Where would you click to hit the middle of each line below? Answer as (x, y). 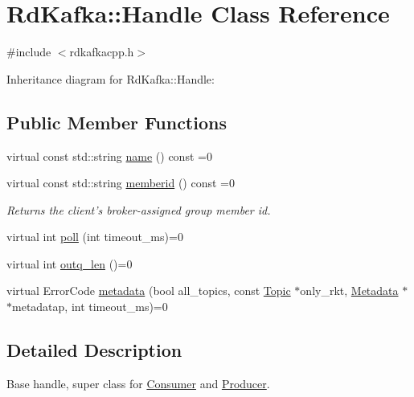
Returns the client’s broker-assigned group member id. (139, 209)
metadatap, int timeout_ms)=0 (90, 307)
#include (29, 52)
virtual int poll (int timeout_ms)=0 (95, 237)
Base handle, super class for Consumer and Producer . (138, 383)
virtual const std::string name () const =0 (109, 156)
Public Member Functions (117, 122)
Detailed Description (94, 350)
